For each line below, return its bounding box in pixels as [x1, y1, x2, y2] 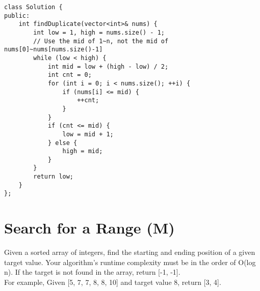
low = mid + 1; [62, 130, 114, 138]
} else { [47, 139, 77, 147]
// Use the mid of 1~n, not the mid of [33, 37, 169, 45]
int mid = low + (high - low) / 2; [47, 63, 169, 70]
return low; [33, 173, 74, 181]
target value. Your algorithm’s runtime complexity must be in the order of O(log [4, 256, 256, 267]
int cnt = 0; [47, 71, 92, 79]
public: [4, 12, 30, 19]
